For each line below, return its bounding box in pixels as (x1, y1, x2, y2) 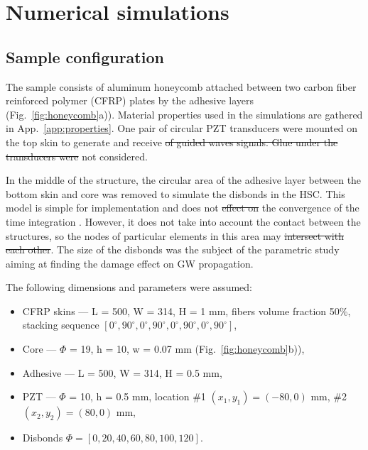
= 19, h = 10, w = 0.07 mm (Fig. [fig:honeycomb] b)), (69, 341, 305, 356)
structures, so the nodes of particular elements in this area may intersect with (6, 228, 344, 243)
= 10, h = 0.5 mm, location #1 (69, 389, 206, 404)
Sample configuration (6, 45, 164, 67)
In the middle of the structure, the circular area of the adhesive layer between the (6, 172, 362, 187)
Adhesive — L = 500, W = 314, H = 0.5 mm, (22, 365, 222, 380)
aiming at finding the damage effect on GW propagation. (6, 256, 254, 270)
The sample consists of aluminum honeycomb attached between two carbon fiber (6, 79, 357, 94)
